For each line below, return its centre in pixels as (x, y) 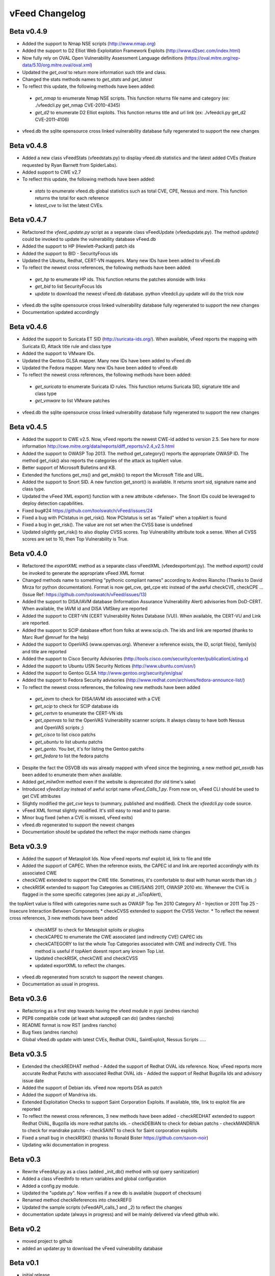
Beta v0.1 (24, 1263)
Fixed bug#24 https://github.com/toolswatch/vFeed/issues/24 (87, 510)
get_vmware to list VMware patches (72, 401)
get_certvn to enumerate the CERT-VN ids (79, 713)
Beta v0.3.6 (28, 999)
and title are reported (44, 651)
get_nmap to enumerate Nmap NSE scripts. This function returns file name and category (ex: (132, 98)
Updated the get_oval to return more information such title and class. (94, 72)
